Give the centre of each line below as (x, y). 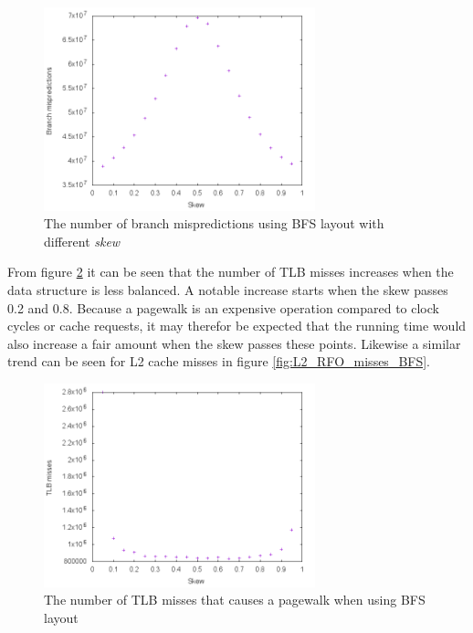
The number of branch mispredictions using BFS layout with (214, 223)
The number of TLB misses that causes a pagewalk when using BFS (235, 600)
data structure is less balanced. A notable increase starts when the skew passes (228, 289)
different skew (82, 241)
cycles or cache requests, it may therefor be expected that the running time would (237, 326)
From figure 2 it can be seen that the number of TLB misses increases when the (231, 272)
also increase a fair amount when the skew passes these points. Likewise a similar (234, 343)
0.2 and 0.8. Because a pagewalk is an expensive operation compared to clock (223, 307)
